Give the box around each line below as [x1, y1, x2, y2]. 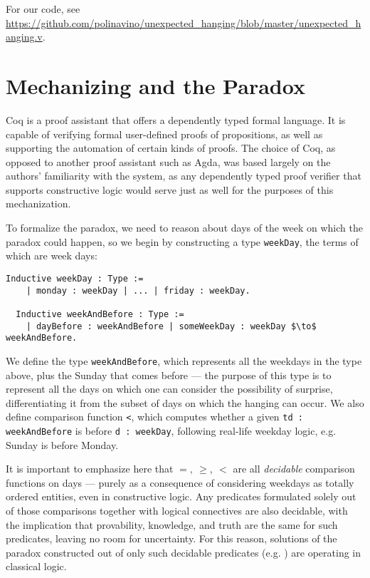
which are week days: [6, 248, 97, 263]
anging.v [6, 29, 43, 44]
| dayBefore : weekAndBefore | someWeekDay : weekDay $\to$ [26, 321, 317, 331]
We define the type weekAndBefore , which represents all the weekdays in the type [6, 353, 362, 368]
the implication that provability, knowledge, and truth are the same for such [6, 517, 338, 532]
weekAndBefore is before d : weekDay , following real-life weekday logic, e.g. [6, 423, 337, 438]
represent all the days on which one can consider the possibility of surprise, [6, 381, 333, 396]
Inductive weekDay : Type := [6, 273, 144, 284]
